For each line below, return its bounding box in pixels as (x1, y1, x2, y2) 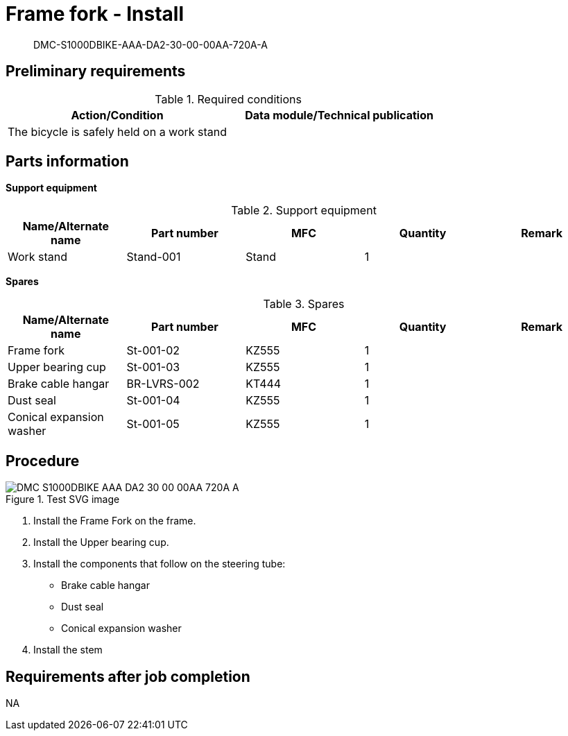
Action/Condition (71, 108, 164, 122)
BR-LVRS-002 (126, 377, 200, 391)
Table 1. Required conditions (155, 92, 302, 106)
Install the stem (33, 644, 103, 656)
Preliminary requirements (6, 62, 186, 80)
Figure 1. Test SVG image (6, 493, 120, 506)
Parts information (6, 153, 129, 171)
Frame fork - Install (6, 2, 184, 26)
